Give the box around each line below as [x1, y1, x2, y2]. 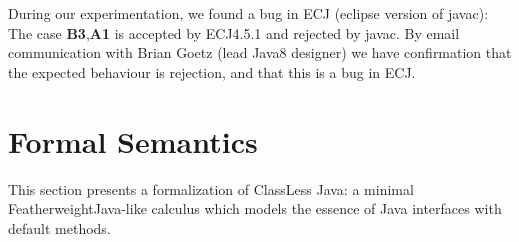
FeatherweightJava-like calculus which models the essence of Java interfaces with [8, 198, 502, 219]
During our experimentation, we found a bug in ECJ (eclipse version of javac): [8, 3, 489, 23]
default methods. [8, 217, 111, 238]
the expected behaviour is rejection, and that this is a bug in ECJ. [8, 61, 416, 82]
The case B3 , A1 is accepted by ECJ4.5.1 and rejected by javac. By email [8, 22, 460, 43]
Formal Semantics [8, 120, 258, 161]
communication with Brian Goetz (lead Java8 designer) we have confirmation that [8, 42, 512, 63]
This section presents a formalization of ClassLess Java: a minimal [8, 178, 414, 199]
